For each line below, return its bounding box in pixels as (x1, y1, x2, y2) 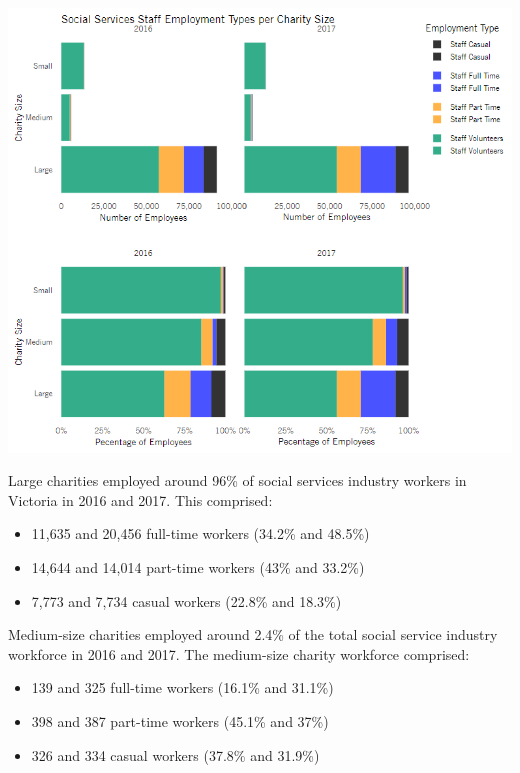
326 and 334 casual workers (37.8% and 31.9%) (31, 744, 320, 765)
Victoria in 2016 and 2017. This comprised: (8, 489, 273, 510)
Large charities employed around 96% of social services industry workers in (8, 470, 467, 491)
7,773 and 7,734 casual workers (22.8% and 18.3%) (31, 590, 342, 611)
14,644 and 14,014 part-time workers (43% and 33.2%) (31, 557, 365, 578)
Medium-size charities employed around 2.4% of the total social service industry (8, 624, 498, 645)
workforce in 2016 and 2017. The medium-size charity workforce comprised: (8, 643, 470, 664)
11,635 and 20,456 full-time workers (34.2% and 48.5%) (31, 523, 370, 544)
